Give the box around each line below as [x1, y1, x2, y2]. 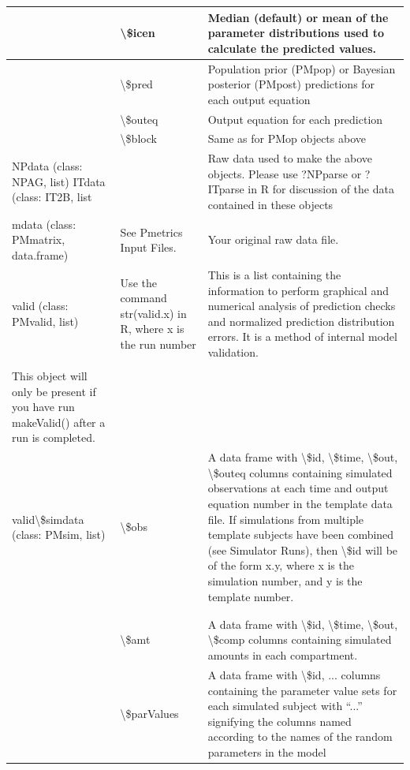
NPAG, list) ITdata [12, 173, 106, 189]
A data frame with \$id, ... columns [207, 666, 381, 682]
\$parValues [120, 705, 179, 721]
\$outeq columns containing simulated [207, 464, 393, 480]
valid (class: [12, 297, 69, 314]
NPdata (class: [12, 158, 83, 174]
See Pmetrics [120, 223, 183, 240]
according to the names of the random [207, 728, 393, 745]
